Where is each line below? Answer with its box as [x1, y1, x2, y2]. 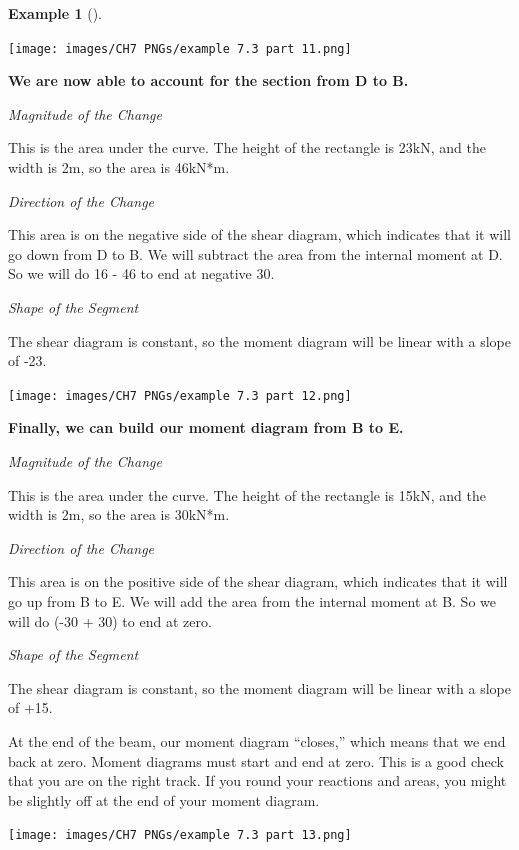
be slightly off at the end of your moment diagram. [8, 789, 320, 810]
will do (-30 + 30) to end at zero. [8, 610, 212, 631]
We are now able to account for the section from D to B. [8, 70, 409, 91]
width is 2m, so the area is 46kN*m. [8, 157, 230, 178]
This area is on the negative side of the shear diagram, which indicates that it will [8, 224, 511, 245]
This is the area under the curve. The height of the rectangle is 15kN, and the [8, 484, 486, 505]
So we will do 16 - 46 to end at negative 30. [8, 263, 275, 284]
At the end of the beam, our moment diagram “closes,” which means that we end [8, 730, 506, 751]
